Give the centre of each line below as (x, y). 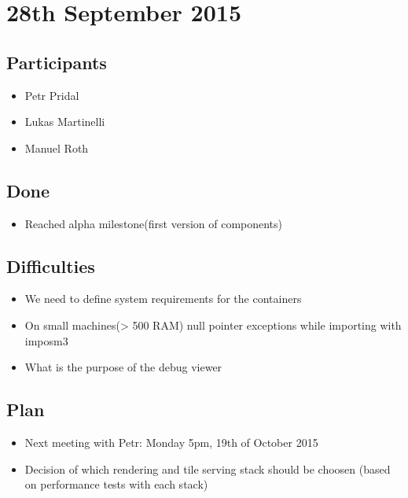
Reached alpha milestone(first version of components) (154, 223)
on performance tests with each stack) (116, 484)
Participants (57, 62)
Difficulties (51, 266)
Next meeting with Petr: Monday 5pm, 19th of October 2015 (171, 442)
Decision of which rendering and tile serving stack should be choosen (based (208, 468)
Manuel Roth (57, 148)
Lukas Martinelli (65, 122)
